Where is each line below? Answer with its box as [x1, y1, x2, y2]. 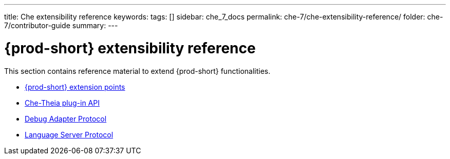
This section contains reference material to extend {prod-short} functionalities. [4, 66, 271, 75]
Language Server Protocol [25, 130, 114, 139]
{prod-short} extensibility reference [4, 39, 256, 57]
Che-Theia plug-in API [25, 98, 100, 107]
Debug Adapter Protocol [25, 114, 107, 123]
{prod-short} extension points [25, 82, 125, 91]
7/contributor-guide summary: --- [4, 21, 118, 30]
